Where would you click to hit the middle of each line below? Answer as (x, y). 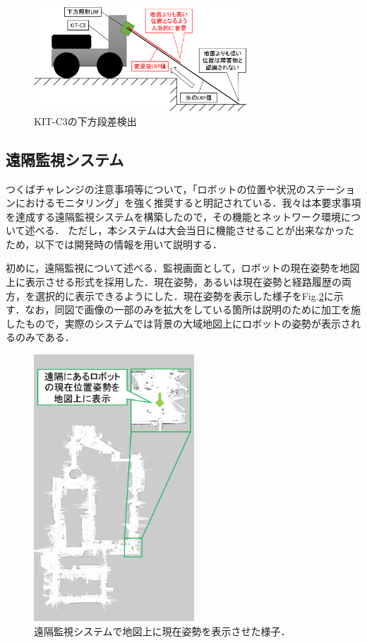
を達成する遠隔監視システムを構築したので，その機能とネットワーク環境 (174, 216)
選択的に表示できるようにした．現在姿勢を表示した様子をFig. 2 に (184, 295)
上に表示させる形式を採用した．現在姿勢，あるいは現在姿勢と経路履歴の (174, 282)
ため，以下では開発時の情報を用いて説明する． (114, 244)
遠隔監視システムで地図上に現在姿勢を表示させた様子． (162, 631)
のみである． (45, 337)
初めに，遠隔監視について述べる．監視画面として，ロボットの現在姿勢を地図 (183, 268)
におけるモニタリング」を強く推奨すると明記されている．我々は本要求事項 (188, 203)
